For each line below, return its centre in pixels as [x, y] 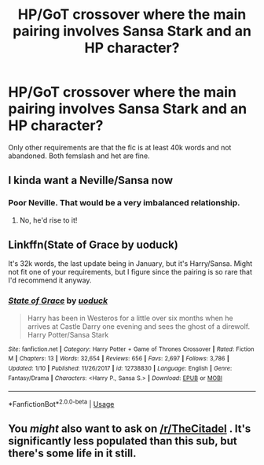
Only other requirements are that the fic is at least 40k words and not [120, 147]
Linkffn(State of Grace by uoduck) [93, 245]
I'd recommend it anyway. [50, 280]
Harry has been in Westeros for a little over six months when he [130, 318]
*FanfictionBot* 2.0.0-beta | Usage [61, 404]
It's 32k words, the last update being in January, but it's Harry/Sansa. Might [130, 264]
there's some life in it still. [72, 454]
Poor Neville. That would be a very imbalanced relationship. [125, 203]
